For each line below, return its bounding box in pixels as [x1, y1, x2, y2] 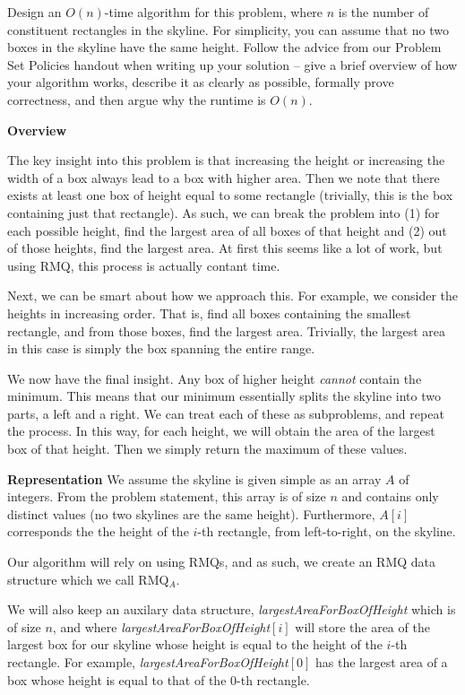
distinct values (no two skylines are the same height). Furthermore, [7, 504, 375, 523]
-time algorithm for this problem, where [104, 3, 323, 21]
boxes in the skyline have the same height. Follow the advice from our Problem [7, 38, 442, 56]
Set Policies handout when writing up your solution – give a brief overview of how [7, 55, 458, 74]
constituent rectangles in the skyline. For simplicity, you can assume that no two [7, 20, 450, 39]
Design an [7, 3, 62, 21]
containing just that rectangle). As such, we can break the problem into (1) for [7, 203, 440, 222]
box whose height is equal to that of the [7, 670, 227, 689]
